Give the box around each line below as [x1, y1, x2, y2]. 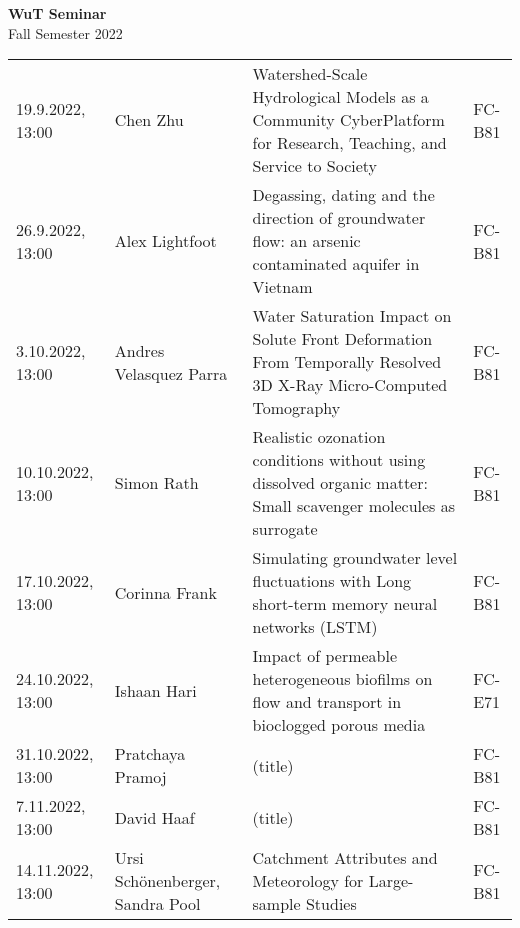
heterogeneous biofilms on [252, 667, 433, 691]
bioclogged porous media [252, 713, 426, 737]
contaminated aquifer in [252, 252, 420, 276]
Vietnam [252, 275, 313, 299]
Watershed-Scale [252, 62, 368, 86]
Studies [305, 892, 357, 916]
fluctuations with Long [252, 569, 412, 593]
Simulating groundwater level [252, 546, 458, 570]
